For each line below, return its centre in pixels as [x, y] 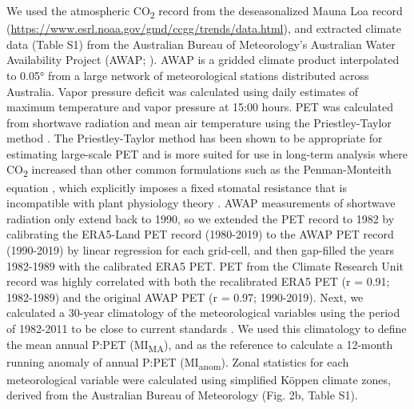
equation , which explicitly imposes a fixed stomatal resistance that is [177, 187]
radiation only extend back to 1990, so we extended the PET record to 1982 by [201, 218]
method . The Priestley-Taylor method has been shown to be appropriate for [195, 138]
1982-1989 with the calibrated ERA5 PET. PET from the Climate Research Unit [205, 265]
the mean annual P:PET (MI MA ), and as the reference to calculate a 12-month [200, 345]
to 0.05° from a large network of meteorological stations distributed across [188, 75]
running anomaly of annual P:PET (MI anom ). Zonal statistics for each [178, 363]
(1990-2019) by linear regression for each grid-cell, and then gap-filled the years [201, 249]
